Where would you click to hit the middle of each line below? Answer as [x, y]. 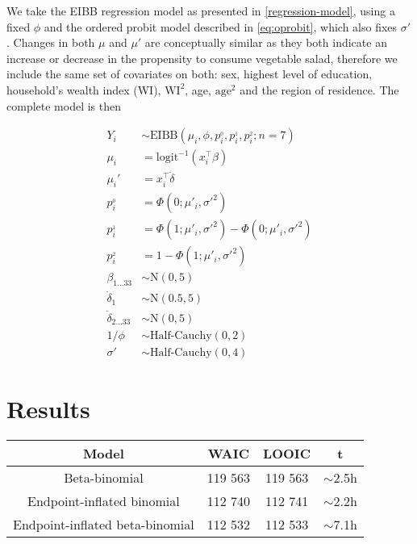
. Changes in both [51, 42]
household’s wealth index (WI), [84, 89]
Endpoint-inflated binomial [104, 500]
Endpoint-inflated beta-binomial [104, 524]
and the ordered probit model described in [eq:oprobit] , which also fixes [221, 26]
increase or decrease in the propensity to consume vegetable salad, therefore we [202, 58]
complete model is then [64, 105]
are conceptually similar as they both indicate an [266, 42]
